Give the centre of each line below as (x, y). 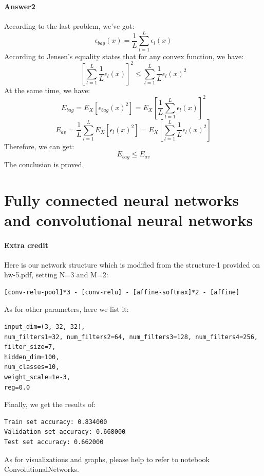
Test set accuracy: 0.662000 (54, 442)
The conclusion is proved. (44, 164)
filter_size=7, (30, 347)
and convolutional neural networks (129, 219)
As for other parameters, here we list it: (67, 309)
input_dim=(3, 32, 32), (45, 327)
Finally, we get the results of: (50, 404)
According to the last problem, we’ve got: (69, 25)
